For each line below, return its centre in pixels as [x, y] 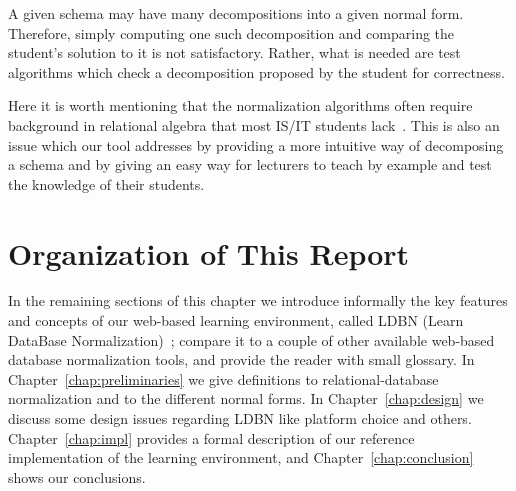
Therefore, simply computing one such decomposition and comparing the [231, 32]
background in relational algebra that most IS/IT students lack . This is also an [254, 124]
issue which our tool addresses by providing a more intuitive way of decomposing [256, 144]
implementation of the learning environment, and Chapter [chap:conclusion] [241, 457]
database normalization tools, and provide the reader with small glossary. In [241, 359]
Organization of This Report [209, 252]
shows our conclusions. [77, 476]
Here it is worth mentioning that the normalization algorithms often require [240, 105]
